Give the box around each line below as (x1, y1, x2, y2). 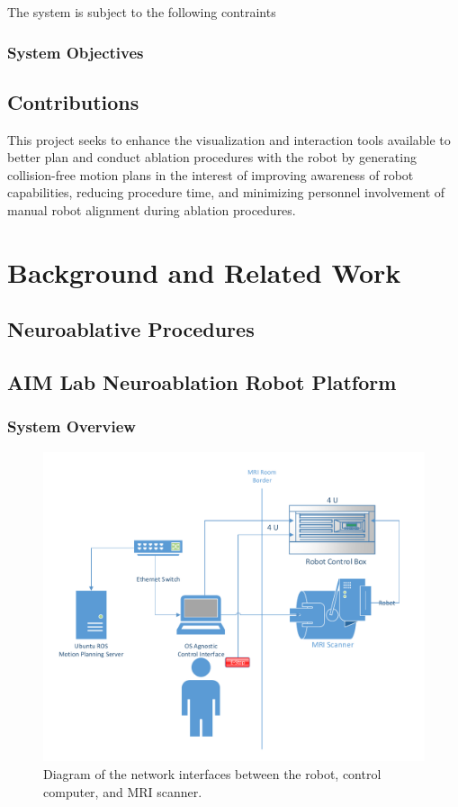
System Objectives (7, 41, 144, 63)
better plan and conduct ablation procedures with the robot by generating (7, 148, 417, 167)
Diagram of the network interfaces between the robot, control (43, 765, 382, 784)
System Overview (7, 415, 136, 438)
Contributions (7, 87, 139, 115)
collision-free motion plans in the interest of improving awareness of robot (7, 165, 414, 184)
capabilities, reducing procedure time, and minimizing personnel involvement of (7, 183, 445, 202)
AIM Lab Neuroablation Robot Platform (7, 368, 397, 396)
